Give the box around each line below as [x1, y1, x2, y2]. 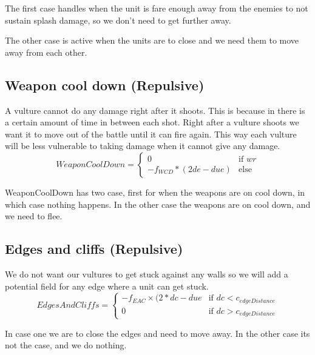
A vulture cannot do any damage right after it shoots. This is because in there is [5, 104, 305, 116]
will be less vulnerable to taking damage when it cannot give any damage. [5, 139, 280, 152]
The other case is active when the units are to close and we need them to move [5, 34, 299, 47]
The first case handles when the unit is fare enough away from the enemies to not [5, 2, 308, 14]
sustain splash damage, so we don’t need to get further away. [5, 13, 231, 26]
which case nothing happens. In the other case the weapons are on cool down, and [5, 197, 311, 210]
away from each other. [5, 45, 87, 58]
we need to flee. [5, 210, 63, 222]
